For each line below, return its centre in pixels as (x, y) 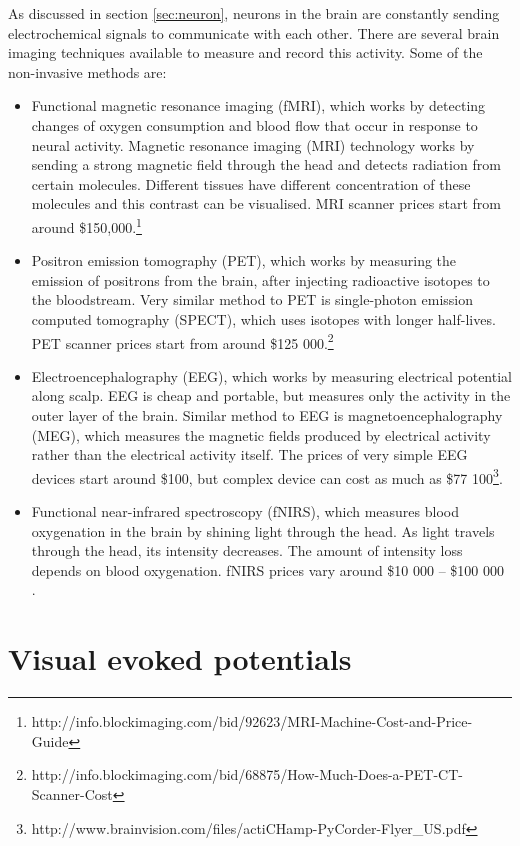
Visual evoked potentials (180, 658)
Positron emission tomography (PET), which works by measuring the (244, 260)
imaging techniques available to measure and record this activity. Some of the (245, 52)
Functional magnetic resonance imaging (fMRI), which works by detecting (258, 105)
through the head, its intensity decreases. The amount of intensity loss (247, 550)
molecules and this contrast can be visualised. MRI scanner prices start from (266, 203)
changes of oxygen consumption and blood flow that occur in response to (254, 124)
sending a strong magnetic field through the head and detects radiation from (266, 164)
